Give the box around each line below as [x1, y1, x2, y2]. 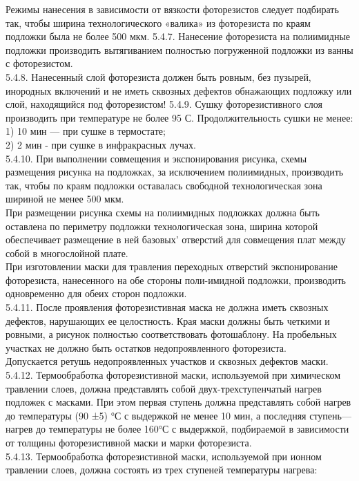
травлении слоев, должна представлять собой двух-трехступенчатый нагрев [6, 381, 322, 395]
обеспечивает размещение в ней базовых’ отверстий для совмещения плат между [6, 232, 346, 247]
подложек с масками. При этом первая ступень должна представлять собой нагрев [6, 395, 351, 409]
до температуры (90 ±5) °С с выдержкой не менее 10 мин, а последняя [6, 408, 307, 422]
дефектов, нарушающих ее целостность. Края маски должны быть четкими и [6, 313, 330, 328]
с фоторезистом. [6, 56, 73, 70]
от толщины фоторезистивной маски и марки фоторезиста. [6, 435, 252, 449]
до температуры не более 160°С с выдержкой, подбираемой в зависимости [35, 422, 349, 436]
